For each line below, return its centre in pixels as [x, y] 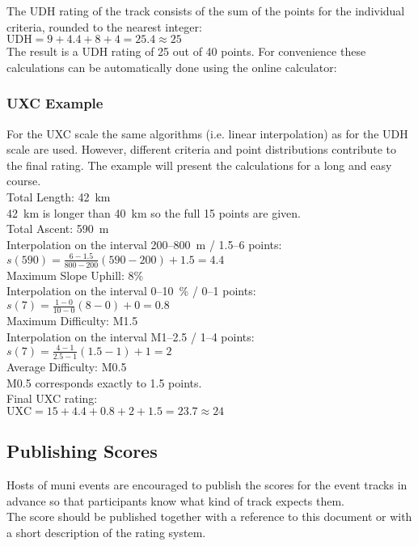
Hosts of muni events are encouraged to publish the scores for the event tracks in [207, 485]
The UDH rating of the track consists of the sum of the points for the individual [206, 11]
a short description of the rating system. [106, 532]
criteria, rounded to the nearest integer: [104, 26]
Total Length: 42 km [59, 196]
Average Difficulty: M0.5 [67, 367]
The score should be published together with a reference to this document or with [209, 516]
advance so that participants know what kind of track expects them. [175, 500]
